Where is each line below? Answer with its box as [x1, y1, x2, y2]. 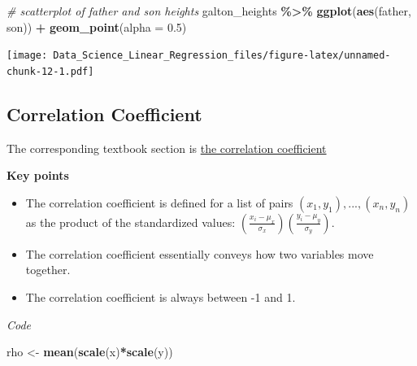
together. [25, 261, 71, 278]
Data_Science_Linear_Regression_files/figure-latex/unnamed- [53, 50, 391, 62]
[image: [7, 50, 48, 62]
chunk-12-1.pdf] [7, 65, 94, 77]
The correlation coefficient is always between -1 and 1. [25, 289, 296, 306]
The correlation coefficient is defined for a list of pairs [25, 194, 293, 211]
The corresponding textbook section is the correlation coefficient [7, 139, 327, 156]
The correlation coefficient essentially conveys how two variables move [25, 245, 374, 262]
